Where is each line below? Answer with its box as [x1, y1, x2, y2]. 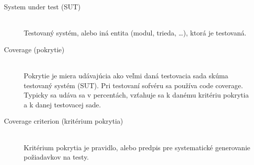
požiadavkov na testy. [24, 152, 89, 162]
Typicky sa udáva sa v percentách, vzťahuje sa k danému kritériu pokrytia [24, 90, 249, 100]
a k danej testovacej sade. [24, 99, 101, 109]
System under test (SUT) [4, 1, 81, 11]
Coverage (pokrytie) [4, 44, 65, 54]
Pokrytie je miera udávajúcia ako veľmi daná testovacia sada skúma [24, 70, 228, 80]
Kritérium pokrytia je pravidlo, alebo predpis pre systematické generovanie [24, 142, 251, 152]
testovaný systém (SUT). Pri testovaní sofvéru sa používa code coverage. [24, 80, 243, 90]
